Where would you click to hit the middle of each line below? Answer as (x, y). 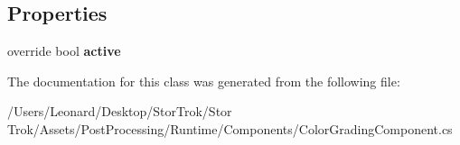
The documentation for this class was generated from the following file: (204, 81)
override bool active (64, 51)
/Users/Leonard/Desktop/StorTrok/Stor (120, 111)
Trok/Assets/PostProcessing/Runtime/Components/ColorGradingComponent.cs (230, 128)
